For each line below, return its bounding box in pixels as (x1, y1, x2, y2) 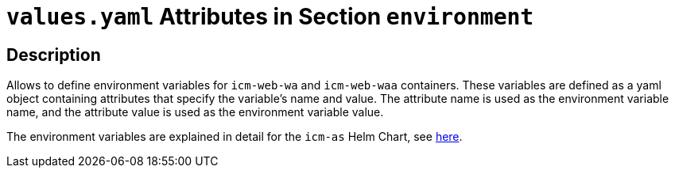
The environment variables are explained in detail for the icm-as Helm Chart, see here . (6, 130, 463, 144)
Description (6, 44, 101, 65)
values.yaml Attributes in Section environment (6, 3, 534, 30)
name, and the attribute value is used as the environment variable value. (6, 105, 384, 119)
